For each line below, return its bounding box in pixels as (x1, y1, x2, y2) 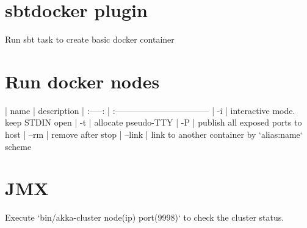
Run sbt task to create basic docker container (5, 33, 175, 46)
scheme (5, 140, 32, 152)
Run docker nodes (5, 68, 160, 93)
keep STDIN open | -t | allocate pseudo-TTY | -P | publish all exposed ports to (5, 116, 302, 129)
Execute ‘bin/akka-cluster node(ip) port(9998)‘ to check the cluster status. (5, 211, 284, 224)
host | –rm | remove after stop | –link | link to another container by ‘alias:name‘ (5, 128, 303, 141)
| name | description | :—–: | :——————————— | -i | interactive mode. (5, 104, 295, 116)
